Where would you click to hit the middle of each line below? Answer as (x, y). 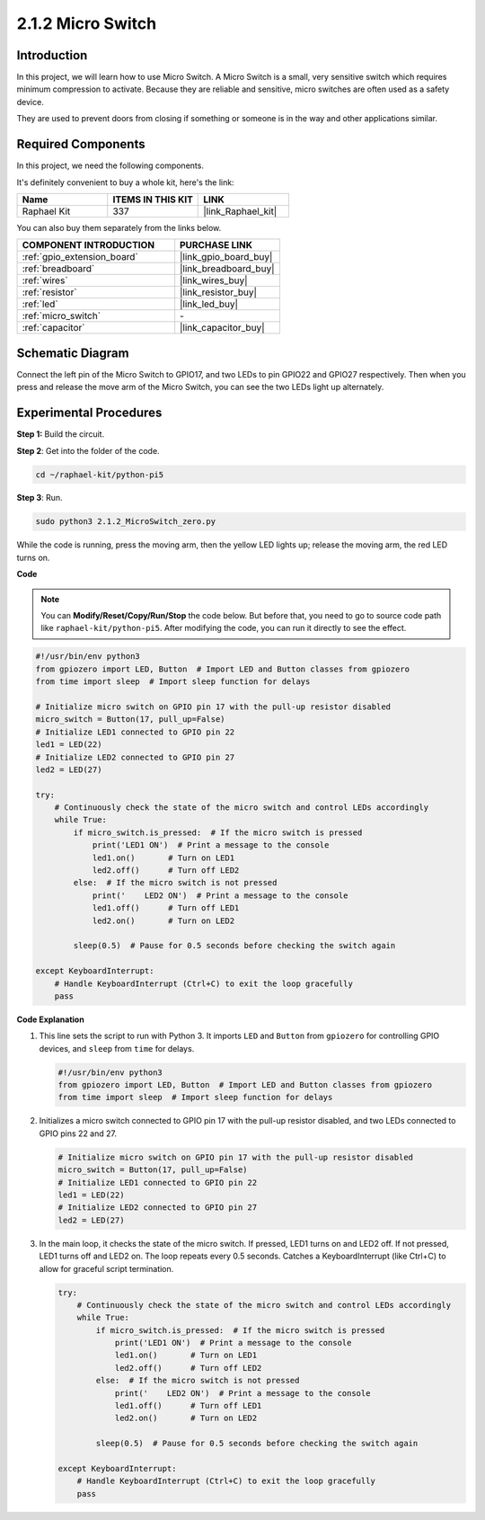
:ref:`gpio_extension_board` (80, 257)
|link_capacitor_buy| (222, 328)
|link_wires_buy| (214, 280)
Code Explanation (50, 1019)
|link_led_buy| (209, 304)
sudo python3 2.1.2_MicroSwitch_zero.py (125, 522)
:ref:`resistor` (49, 292)
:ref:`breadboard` (58, 269)
